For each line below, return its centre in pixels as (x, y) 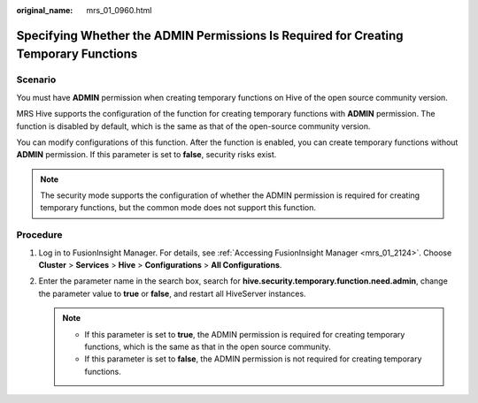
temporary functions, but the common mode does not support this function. (178, 208)
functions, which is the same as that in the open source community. (208, 346)
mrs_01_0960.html (119, 10)
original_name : (45, 10)
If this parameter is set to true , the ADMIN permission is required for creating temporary (245, 334)
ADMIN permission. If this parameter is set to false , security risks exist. (146, 155)
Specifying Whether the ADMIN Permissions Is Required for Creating (210, 35)
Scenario (36, 80)
